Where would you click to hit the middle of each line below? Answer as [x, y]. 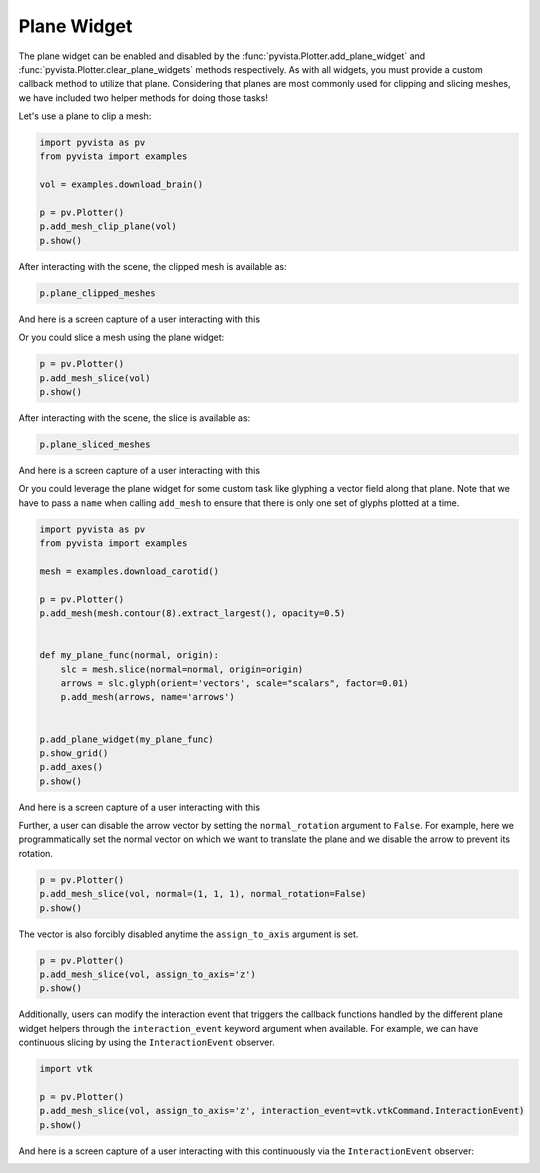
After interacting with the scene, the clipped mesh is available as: [152, 266]
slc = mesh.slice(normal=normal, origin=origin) [182, 669]
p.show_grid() [74, 753]
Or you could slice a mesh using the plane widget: [121, 337]
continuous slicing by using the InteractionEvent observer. [146, 1042]
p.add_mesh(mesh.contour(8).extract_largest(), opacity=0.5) [192, 613]
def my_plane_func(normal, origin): [129, 655]
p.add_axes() [71, 767]
